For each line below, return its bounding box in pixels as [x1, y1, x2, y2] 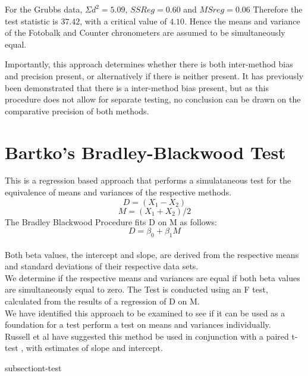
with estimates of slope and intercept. [26, 341, 163, 354]
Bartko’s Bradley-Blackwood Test [5, 139, 286, 164]
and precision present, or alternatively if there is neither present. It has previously [5, 69, 304, 82]
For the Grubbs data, [5, 3, 83, 15]
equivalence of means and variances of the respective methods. [5, 186, 232, 198]
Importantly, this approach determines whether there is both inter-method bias [5, 58, 293, 70]
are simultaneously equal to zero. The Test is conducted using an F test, [5, 283, 268, 296]
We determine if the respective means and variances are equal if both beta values [5, 271, 300, 284]
